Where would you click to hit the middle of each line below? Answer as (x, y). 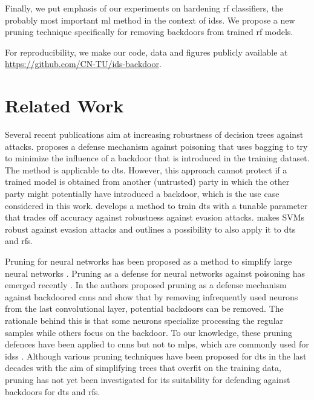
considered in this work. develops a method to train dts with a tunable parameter (156, 205)
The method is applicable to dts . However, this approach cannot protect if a (146, 169)
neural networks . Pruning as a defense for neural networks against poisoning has (155, 273)
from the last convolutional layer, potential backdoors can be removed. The (144, 308)
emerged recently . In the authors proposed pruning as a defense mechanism (146, 285)
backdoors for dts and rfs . (53, 391)
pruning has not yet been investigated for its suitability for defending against (148, 379)
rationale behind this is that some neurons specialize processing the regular (144, 320)
